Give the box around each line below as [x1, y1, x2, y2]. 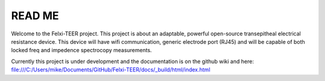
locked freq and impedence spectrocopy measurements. [11, 47, 152, 54]
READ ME [11, 9, 60, 22]
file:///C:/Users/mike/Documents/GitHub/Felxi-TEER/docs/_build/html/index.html [11, 66, 211, 73]
